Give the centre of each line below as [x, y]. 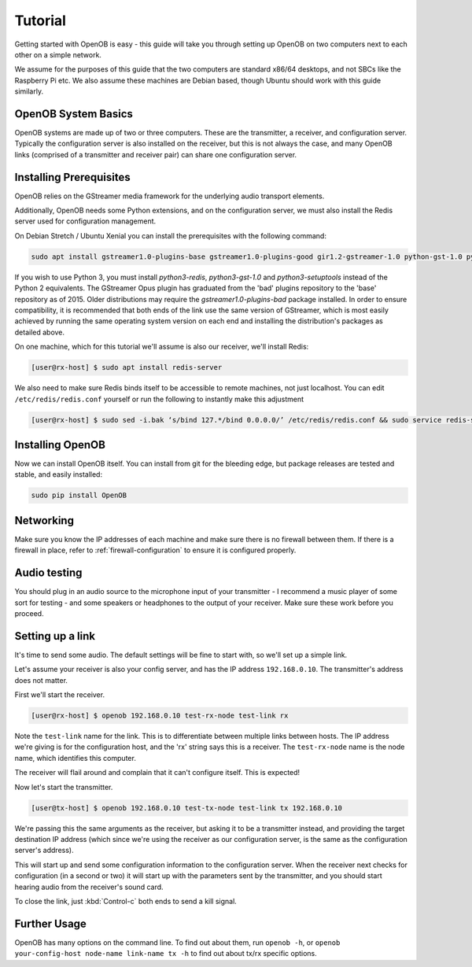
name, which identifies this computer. [76, 758]
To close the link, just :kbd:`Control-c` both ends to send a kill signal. [126, 901]
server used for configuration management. [85, 221]
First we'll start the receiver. [60, 695]
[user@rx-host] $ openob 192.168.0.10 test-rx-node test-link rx [160, 716]
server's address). [44, 851]
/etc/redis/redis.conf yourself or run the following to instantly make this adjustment [159, 399]
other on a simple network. [58, 54]
